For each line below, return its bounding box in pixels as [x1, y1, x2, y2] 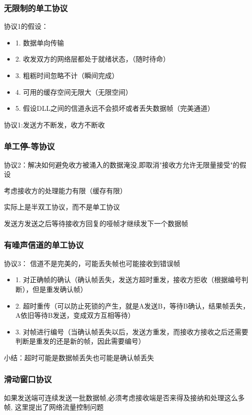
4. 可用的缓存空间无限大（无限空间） [15, 86, 133, 97]
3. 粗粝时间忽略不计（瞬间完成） [15, 70, 119, 80]
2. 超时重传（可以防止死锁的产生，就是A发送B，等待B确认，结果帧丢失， [15, 300, 250, 311]
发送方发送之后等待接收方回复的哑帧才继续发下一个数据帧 [4, 218, 188, 228]
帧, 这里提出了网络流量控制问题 [4, 402, 104, 412]
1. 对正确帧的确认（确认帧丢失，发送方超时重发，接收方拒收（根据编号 [15, 274, 242, 285]
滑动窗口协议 [4, 373, 52, 385]
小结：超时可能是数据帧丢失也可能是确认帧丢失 [4, 352, 154, 362]
